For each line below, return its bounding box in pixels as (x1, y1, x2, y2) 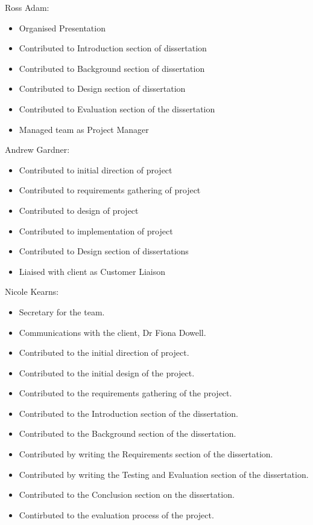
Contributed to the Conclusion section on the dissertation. (19, 488, 235, 501)
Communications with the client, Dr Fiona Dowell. (19, 326, 206, 338)
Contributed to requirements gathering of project (19, 184, 201, 196)
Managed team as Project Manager (19, 123, 149, 135)
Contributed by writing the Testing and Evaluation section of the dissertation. (19, 468, 309, 480)
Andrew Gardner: (5, 143, 70, 156)
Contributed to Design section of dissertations (19, 245, 189, 257)
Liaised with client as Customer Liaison (19, 265, 166, 277)
